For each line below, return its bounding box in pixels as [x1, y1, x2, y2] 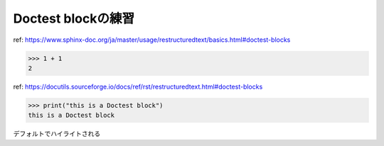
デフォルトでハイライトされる [13, 130, 101, 138]
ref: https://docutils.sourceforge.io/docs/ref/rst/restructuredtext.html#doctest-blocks [13, 82, 263, 91]
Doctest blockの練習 [13, 11, 135, 26]
